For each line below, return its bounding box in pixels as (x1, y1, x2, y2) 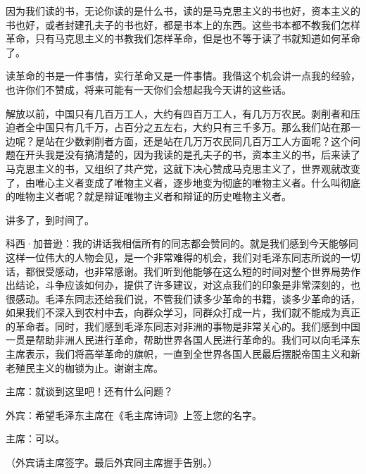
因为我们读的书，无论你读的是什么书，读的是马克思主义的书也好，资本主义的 (6, 4, 360, 18)
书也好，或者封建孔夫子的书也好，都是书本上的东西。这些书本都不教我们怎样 (6, 17, 360, 32)
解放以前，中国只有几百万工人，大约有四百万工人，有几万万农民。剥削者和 (6, 106, 351, 120)
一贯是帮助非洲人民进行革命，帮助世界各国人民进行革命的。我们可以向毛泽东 (6, 332, 360, 347)
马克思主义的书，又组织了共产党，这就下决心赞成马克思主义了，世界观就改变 (6, 161, 360, 175)
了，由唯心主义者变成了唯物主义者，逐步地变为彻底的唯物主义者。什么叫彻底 (6, 175, 360, 189)
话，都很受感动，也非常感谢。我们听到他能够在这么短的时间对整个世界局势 (6, 263, 351, 278)
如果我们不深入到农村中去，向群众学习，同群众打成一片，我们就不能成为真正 (6, 305, 360, 320)
